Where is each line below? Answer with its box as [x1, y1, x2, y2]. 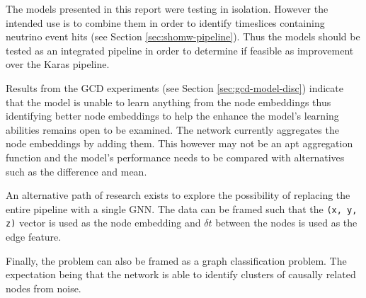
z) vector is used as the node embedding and [6, 215, 201, 230]
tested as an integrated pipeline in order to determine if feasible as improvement [6, 42, 354, 57]
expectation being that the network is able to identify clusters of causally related [6, 267, 356, 282]
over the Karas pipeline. [6, 57, 110, 71]
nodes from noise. [6, 280, 81, 295]
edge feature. [6, 229, 62, 244]
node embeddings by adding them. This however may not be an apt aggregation [6, 136, 353, 151]
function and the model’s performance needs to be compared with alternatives [6, 149, 345, 164]
